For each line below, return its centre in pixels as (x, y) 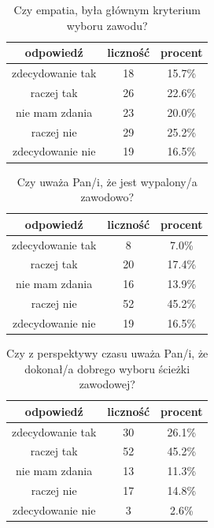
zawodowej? (107, 384)
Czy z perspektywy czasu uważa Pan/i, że (107, 353)
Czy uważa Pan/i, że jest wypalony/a (107, 181)
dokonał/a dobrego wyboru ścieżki (107, 368)
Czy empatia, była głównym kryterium (107, 9)
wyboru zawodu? (107, 25)
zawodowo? (107, 197)
